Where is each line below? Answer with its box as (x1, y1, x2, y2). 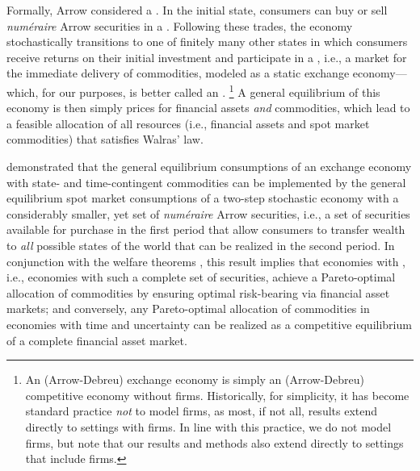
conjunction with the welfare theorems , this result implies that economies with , (6, 252, 405, 269)
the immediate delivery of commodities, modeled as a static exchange (6, 65, 350, 81)
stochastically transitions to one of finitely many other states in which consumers (6, 33, 408, 50)
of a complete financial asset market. (6, 331, 187, 348)
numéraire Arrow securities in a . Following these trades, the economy (6, 17, 353, 34)
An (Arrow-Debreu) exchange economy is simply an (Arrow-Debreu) (25, 371, 364, 388)
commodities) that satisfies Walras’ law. (6, 131, 204, 148)
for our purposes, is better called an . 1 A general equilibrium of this (41, 81, 380, 100)
